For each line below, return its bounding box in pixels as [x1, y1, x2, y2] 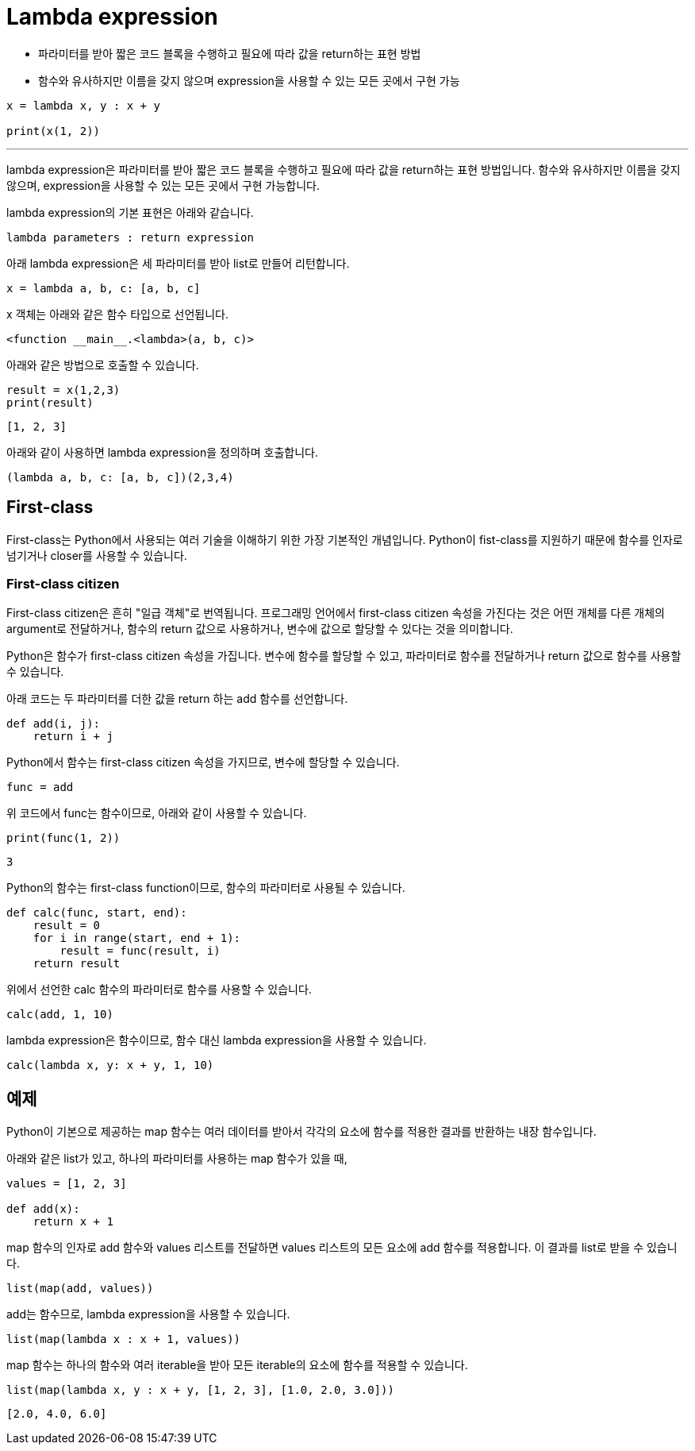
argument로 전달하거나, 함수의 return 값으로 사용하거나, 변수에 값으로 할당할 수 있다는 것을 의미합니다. [6, 622, 513, 636]
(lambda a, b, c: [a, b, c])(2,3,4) [6, 470, 234, 484]
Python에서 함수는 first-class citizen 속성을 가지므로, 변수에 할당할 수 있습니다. [6, 755, 400, 770]
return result [33, 957, 121, 971]
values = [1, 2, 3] [6, 1177, 127, 1191]
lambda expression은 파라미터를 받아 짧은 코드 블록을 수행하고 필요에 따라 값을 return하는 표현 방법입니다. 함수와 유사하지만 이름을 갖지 [6, 162, 681, 176]
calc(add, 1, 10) [6, 1008, 113, 1021]
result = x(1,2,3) [6, 383, 121, 396]
